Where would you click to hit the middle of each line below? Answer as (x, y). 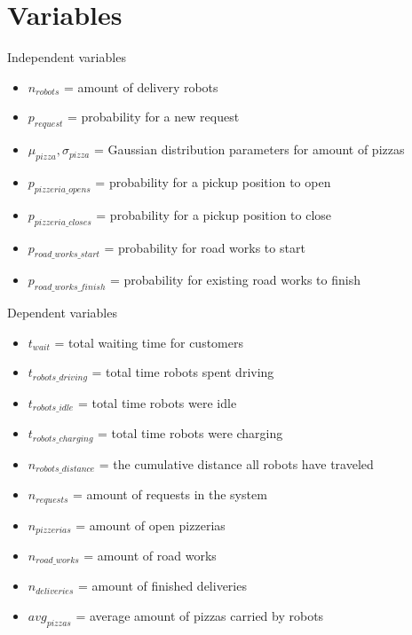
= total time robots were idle (157, 402)
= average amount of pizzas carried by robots (200, 616)
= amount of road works (150, 555)
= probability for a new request (154, 117)
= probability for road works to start (205, 247)
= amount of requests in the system (170, 494)
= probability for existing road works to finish (235, 280)
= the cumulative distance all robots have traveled (236, 463)
